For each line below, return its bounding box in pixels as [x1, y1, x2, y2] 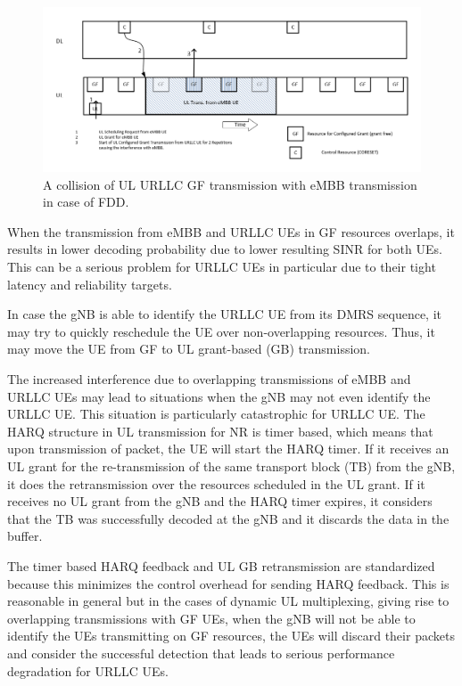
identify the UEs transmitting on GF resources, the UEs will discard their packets [7, 626, 455, 645]
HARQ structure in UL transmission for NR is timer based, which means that [7, 421, 433, 440]
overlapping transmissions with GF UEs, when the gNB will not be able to [7, 608, 416, 627]
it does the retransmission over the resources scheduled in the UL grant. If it [7, 474, 425, 493]
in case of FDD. [43, 192, 129, 211]
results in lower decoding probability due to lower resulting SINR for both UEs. [7, 240, 442, 258]
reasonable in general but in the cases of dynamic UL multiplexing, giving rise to [7, 592, 450, 610]
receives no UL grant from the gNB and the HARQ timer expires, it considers [7, 492, 433, 510]
